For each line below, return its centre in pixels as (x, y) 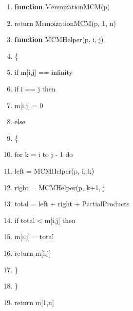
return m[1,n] (34, 302)
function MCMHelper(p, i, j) (59, 39)
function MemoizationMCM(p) (62, 6)
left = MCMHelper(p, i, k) (54, 170)
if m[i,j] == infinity (43, 72)
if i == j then (35, 88)
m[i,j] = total (34, 236)
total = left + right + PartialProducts (72, 204)
